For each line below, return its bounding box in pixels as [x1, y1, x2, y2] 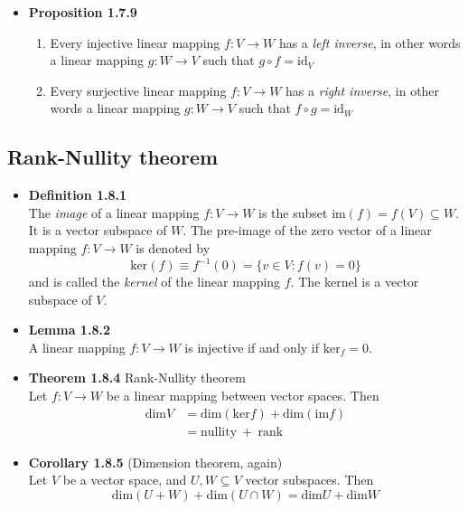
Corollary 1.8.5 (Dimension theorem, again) [28, 452, 283, 471]
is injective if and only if [184, 337, 320, 356]
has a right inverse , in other [285, 80, 440, 99]
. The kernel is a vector [290, 272, 419, 291]
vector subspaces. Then [245, 470, 374, 489]
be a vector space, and [62, 470, 187, 489]
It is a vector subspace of [28, 221, 167, 240]
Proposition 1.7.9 [28, 3, 137, 21]
